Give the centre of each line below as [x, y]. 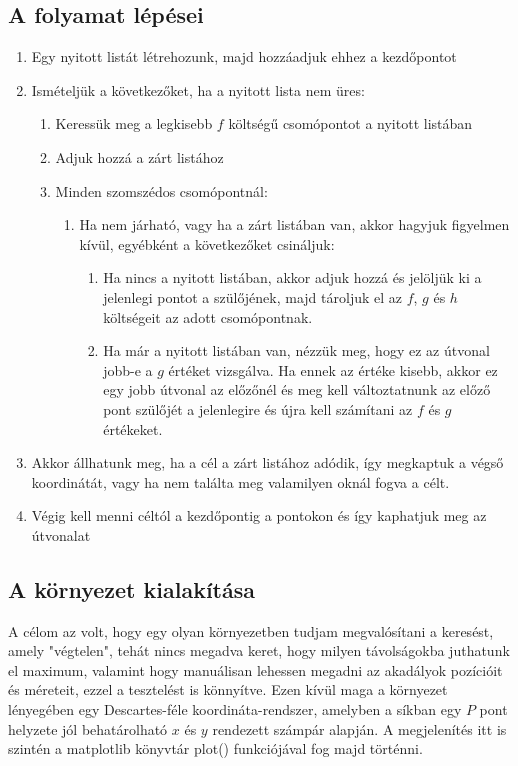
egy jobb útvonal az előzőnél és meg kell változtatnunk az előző [297, 389]
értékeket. [133, 428]
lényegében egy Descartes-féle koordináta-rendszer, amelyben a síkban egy [235, 709]
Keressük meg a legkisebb [134, 123]
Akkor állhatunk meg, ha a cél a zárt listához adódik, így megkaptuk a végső [267, 462]
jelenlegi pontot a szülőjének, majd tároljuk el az [252, 296]
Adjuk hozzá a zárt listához [139, 156]
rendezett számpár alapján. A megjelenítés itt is [359, 728]
